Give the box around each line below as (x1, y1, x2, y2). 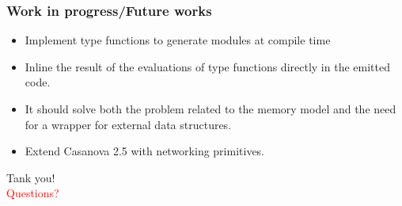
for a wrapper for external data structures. (25, 116, 232, 132)
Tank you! (6, 169, 55, 185)
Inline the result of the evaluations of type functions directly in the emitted (25, 58, 390, 74)
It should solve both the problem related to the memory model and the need (25, 101, 396, 116)
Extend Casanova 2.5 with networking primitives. (25, 143, 265, 159)
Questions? (6, 185, 59, 201)
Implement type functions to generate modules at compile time (25, 32, 331, 48)
